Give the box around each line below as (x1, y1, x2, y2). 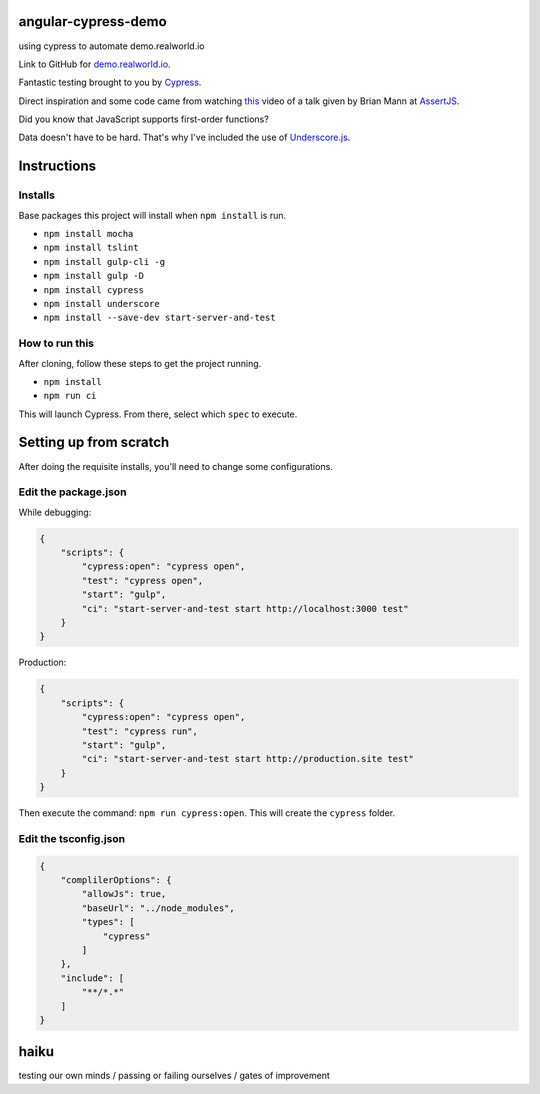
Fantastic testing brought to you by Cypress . (18, 76, 202, 89)
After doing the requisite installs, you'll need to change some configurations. (18, 460, 334, 472)
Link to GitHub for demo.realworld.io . (18, 58, 171, 70)
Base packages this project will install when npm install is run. (18, 209, 287, 221)
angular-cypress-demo (18, 13, 167, 30)
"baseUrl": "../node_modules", (81, 902, 235, 914)
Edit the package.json (18, 485, 127, 499)
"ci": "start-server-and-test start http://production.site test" (81, 753, 415, 765)
